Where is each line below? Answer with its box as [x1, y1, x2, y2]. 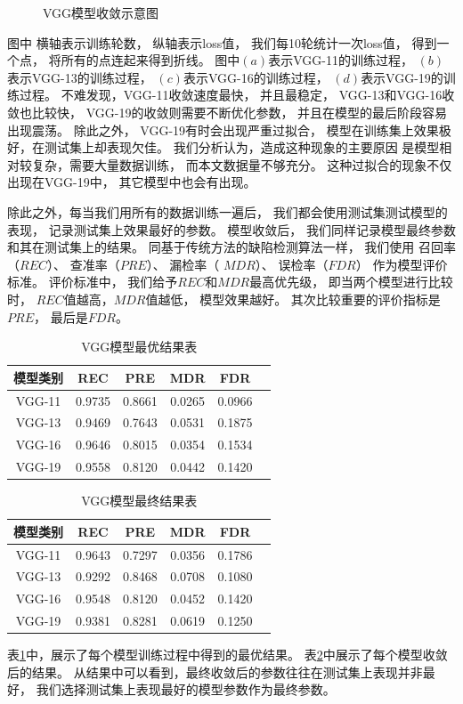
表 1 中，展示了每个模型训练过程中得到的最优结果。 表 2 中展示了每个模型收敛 [7, 645, 448, 664]
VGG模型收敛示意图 [43, 4, 159, 21]
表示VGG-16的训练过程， [183, 68, 329, 86]
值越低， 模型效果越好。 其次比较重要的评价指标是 [145, 289, 441, 308]
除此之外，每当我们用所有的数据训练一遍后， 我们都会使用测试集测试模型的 [7, 202, 448, 221]
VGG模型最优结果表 [81, 337, 198, 356]
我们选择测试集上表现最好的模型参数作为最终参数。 [36, 680, 336, 699]
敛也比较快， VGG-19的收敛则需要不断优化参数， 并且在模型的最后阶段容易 [7, 102, 448, 121]
